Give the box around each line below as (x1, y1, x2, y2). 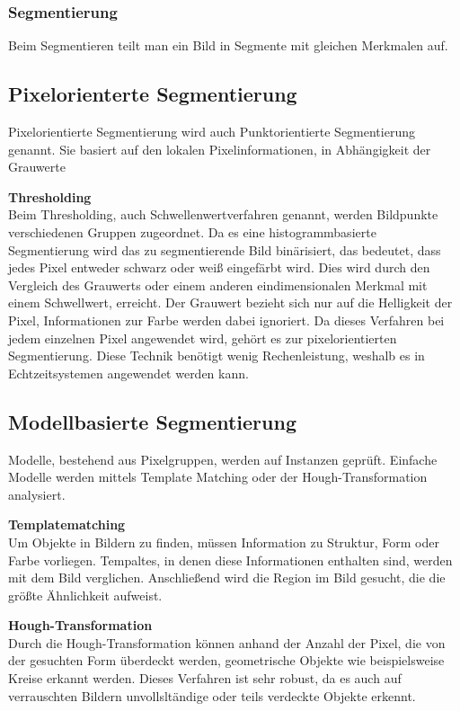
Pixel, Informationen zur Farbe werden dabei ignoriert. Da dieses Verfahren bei (8, 310, 445, 329)
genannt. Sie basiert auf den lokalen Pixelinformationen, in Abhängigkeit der (8, 139, 431, 158)
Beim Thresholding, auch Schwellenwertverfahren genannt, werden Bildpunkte (8, 205, 438, 224)
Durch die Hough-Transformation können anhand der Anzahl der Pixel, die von (8, 633, 446, 652)
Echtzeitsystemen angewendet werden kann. (8, 363, 249, 382)
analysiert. (8, 484, 66, 503)
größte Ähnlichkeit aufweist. (8, 585, 163, 604)
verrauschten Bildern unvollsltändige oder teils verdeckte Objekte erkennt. (8, 686, 416, 705)
